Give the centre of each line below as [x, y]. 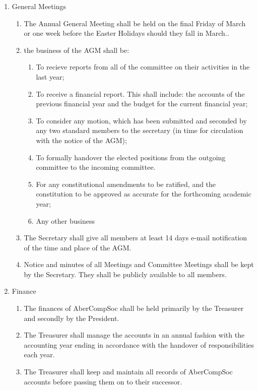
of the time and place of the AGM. [78, 247]
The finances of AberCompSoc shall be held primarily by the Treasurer [134, 308]
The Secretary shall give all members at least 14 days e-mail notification [136, 238]
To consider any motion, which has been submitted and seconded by [141, 120]
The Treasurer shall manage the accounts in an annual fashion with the [134, 335]
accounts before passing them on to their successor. [103, 381]
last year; [50, 76]
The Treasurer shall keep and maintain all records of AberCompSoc [128, 372]
